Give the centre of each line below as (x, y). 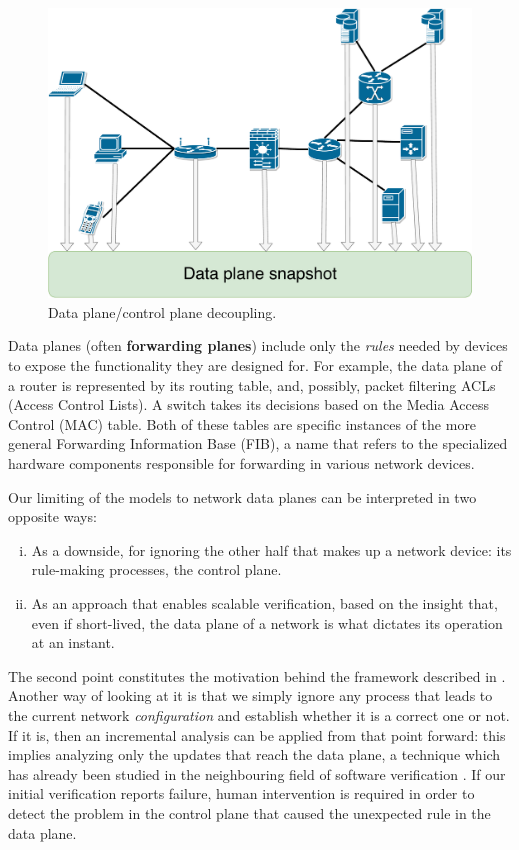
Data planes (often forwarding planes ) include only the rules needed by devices (258, 345)
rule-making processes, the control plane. (156, 569)
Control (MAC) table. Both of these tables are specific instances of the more (242, 423)
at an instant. (73, 642)
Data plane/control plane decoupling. (162, 311)
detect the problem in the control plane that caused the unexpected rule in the (249, 812)
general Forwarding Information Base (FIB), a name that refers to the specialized (258, 443)
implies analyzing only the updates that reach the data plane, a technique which (254, 754)
